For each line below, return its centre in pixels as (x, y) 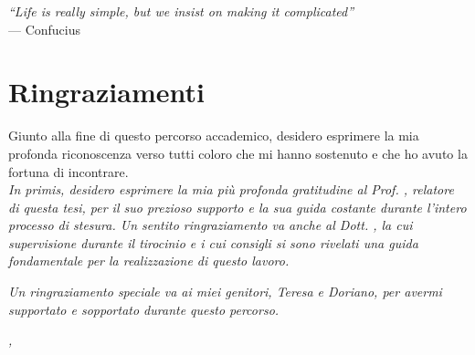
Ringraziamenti (106, 92)
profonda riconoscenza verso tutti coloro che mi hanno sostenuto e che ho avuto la (238, 153)
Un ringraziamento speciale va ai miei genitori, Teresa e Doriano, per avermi (225, 292)
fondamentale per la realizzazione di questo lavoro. (149, 261)
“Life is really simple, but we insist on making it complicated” (181, 11)
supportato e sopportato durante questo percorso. (144, 309)
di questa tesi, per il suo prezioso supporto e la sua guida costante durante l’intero (237, 207)
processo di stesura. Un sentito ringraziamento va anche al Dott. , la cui (211, 225)
